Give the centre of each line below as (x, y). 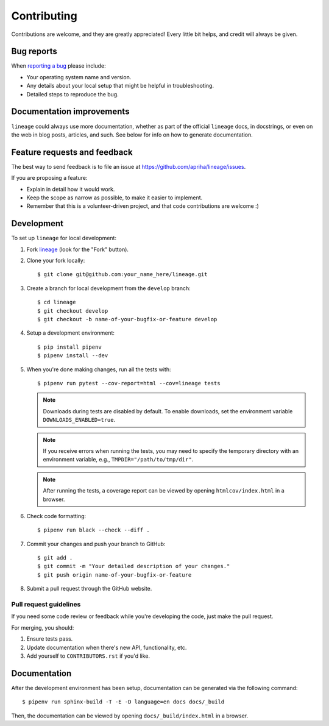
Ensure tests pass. (50, 639)
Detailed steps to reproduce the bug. (73, 94)
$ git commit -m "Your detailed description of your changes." (134, 566)
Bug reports (34, 52)
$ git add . (55, 558)
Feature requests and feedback (72, 152)
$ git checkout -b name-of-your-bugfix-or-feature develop (127, 319)
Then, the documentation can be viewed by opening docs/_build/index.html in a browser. (130, 716)
